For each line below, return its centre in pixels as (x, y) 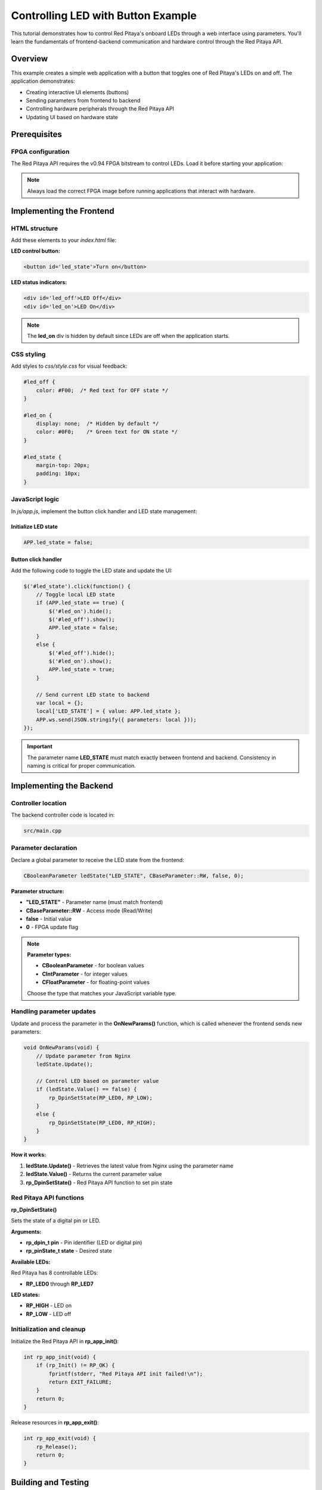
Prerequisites (36, 134)
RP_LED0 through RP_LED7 (60, 1284)
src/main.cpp (43, 831)
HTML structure (35, 228)
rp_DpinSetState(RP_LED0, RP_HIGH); (102, 1123)
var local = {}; (60, 703)
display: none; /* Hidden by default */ (97, 424)
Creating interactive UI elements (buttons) (78, 92)
